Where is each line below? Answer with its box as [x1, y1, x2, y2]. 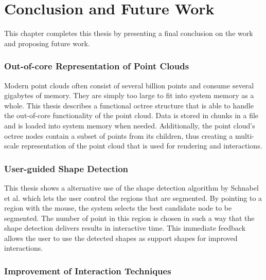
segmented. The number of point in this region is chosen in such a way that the [4, 212, 255, 223]
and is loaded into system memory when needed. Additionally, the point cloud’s [4, 120, 255, 130]
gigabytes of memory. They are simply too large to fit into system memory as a [4, 90, 254, 101]
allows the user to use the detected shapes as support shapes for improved [4, 232, 238, 243]
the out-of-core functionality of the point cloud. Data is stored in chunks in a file [4, 110, 259, 121]
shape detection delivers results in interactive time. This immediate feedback [4, 222, 246, 233]
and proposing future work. [4, 38, 90, 48]
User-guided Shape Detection [4, 162, 129, 175]
